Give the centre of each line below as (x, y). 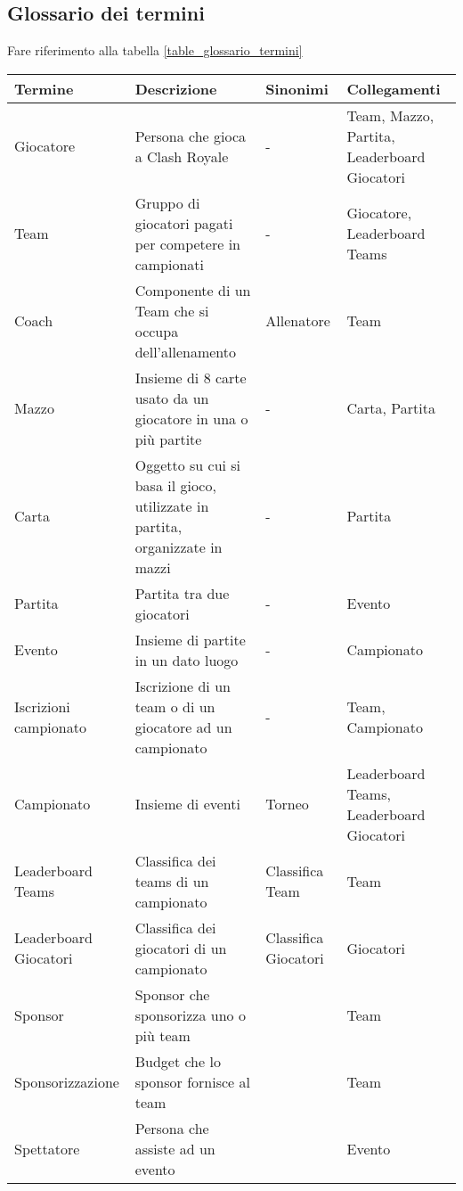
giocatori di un (181, 948)
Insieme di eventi (187, 804)
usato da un (172, 398)
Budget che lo (178, 1061)
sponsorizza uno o (190, 1014)
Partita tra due (182, 593)
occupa (157, 331)
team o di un (175, 706)
